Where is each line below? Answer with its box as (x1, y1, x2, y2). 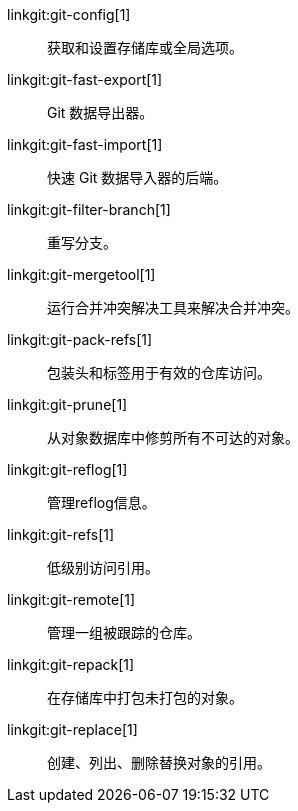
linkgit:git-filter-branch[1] (7, 201, 171, 218)
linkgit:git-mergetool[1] (7, 266, 156, 283)
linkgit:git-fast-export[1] (7, 71, 163, 88)
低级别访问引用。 (47, 559, 159, 576)
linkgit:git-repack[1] (7, 656, 135, 673)
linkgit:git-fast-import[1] (7, 136, 163, 153)
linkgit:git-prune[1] (7, 396, 128, 413)
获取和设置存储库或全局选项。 (47, 39, 243, 56)
